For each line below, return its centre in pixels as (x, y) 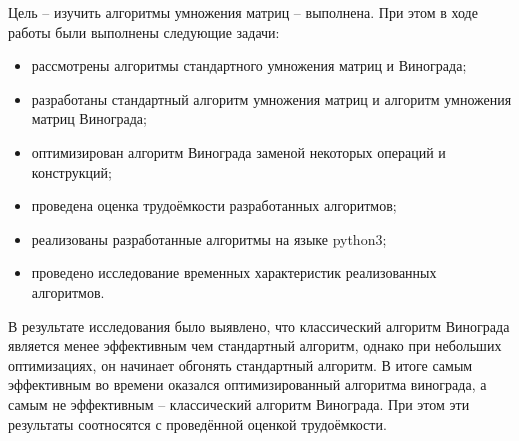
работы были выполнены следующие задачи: (144, 31)
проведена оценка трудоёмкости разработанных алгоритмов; (214, 205)
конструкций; (71, 171)
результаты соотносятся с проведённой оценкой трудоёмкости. (197, 423)
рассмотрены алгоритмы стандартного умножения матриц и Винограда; (249, 65)
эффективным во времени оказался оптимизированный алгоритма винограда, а (247, 384)
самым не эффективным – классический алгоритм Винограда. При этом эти (239, 403)
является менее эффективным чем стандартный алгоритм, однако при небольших (255, 345)
